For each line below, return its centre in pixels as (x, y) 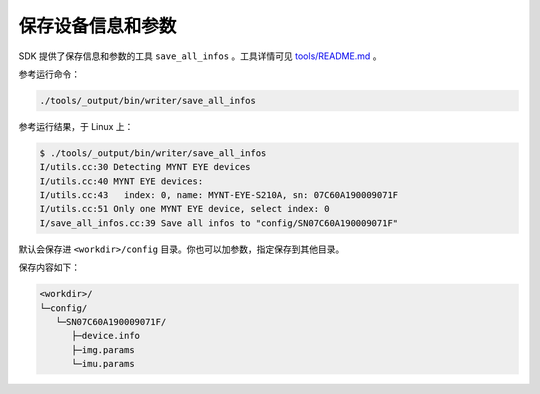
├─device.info (105, 336)
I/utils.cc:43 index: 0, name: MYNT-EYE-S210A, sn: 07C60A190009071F (219, 195)
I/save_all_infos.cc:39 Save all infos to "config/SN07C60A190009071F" (219, 223)
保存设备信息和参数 (97, 26)
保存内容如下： (49, 267)
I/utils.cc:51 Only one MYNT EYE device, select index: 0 (184, 209)
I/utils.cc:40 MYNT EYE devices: (121, 181)
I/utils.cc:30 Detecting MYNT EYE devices (145, 167)
